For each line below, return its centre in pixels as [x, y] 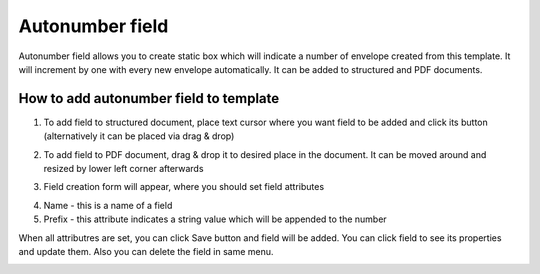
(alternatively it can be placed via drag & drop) [139, 136]
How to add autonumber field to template [149, 98]
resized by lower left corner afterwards [123, 169]
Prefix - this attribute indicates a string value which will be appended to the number [215, 219]
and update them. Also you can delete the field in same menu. [146, 251]
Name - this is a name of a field [108, 205]
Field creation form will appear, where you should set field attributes [184, 187]
